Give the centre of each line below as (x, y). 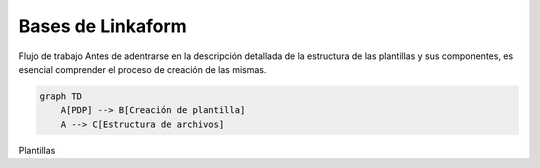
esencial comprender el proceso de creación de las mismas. (142, 69)
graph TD (61, 96)
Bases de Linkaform (102, 26)
